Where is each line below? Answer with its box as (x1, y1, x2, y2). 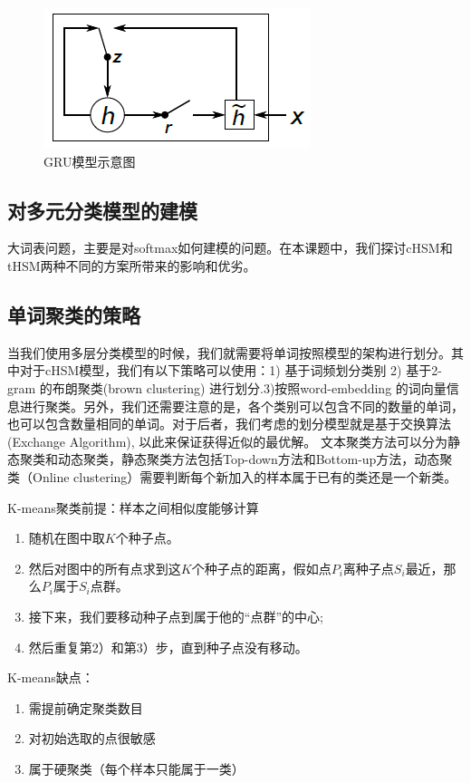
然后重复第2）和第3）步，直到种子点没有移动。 (28, 637, 308, 656)
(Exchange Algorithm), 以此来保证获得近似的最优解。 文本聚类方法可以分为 (7, 431, 447, 450)
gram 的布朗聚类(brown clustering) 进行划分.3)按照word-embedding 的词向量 (7, 378, 447, 397)
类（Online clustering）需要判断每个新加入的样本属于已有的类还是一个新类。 (7, 467, 457, 486)
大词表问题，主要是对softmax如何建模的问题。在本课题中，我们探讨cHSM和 (7, 238, 453, 257)
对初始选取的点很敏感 (28, 729, 156, 748)
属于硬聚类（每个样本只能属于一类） (28, 759, 245, 778)
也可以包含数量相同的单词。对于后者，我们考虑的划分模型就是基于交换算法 (7, 414, 451, 433)
